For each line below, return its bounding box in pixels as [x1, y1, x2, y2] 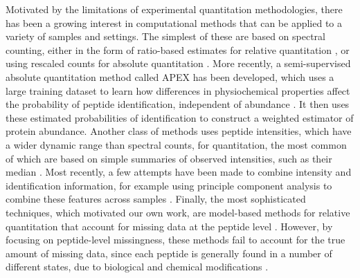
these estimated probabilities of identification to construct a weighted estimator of [6, 110, 354, 124]
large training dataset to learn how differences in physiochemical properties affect [6, 83, 350, 98]
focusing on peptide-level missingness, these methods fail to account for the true [6, 232, 345, 247]
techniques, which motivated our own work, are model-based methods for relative [6, 205, 350, 219]
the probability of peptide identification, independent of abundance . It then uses [6, 97, 350, 111]
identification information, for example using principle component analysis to [6, 178, 332, 192]
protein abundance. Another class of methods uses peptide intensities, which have [6, 124, 352, 138]
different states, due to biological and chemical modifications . [6, 259, 269, 274]
